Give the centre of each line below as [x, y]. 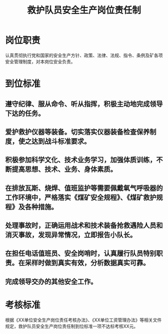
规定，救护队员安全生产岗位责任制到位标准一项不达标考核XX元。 [72, 326]
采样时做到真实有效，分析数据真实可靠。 [87, 263]
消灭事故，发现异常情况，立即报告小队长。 [71, 235]
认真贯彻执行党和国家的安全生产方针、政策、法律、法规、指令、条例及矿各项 [84, 55]
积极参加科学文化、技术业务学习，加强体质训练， [81, 160]
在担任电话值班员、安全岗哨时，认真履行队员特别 [81, 253]
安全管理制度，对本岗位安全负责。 [40, 61]
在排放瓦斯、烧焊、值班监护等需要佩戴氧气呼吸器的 [84, 188]
